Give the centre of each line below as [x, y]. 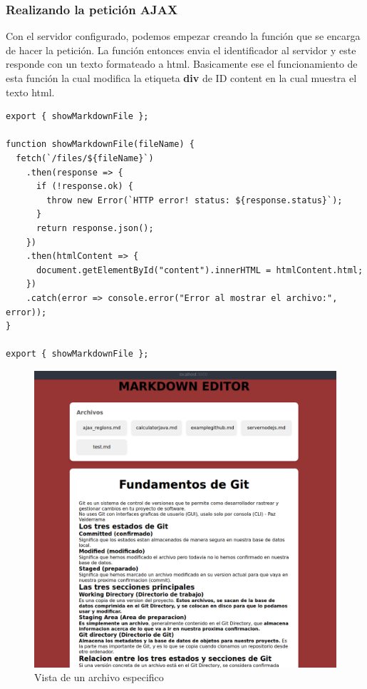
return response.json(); [95, 228]
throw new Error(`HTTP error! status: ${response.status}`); [195, 200]
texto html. [30, 92]
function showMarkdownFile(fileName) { [100, 144]
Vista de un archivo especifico [99, 677]
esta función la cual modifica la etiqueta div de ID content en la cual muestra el [181, 78]
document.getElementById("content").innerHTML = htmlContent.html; [200, 270]
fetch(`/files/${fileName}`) [85, 158]
